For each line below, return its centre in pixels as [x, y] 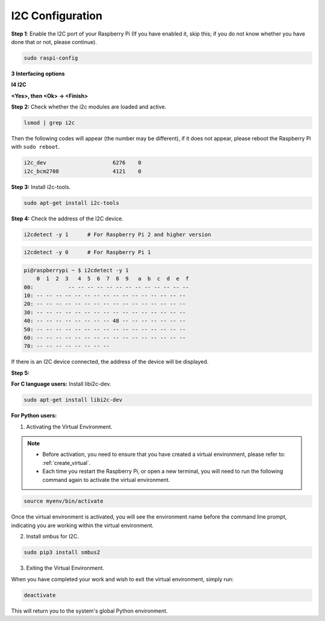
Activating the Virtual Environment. [69, 426]
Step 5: [20, 373]
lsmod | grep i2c [49, 123]
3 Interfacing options [38, 73]
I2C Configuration [57, 16]
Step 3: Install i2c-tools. [41, 187]
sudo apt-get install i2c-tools [72, 203]
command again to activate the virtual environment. [106, 479]
